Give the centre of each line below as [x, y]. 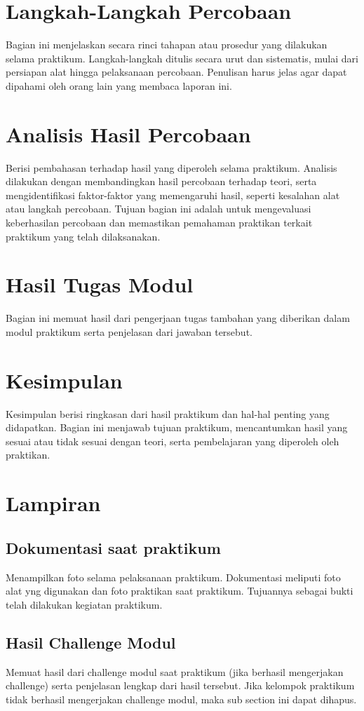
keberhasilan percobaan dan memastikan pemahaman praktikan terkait [159, 222]
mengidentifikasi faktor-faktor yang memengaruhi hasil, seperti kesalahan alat [173, 195]
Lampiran [53, 503]
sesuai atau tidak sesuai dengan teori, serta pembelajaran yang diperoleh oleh [173, 441]
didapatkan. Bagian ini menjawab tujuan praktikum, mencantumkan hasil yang [177, 427]
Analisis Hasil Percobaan [128, 134]
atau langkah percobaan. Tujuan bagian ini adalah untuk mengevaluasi [159, 209]
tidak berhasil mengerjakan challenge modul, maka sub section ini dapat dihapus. [181, 699]
